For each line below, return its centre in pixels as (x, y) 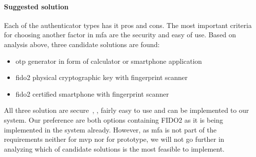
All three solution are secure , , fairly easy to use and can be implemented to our (127, 110)
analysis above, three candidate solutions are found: (82, 44)
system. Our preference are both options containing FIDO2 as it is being (114, 119)
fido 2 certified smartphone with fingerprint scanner (92, 93)
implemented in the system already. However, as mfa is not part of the (110, 129)
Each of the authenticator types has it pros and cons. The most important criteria (128, 25)
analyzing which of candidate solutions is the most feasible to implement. (114, 148)
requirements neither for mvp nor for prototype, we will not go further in (114, 139)
